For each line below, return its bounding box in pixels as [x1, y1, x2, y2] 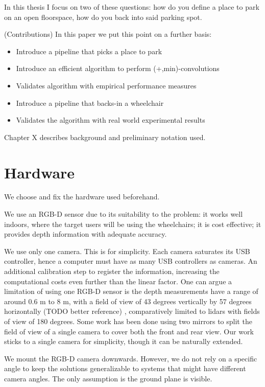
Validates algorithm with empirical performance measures [16, 80, 197, 90]
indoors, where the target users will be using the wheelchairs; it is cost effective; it [4, 218, 261, 229]
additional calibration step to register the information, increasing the [4, 266, 220, 277]
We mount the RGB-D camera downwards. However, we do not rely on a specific [4, 353, 257, 363]
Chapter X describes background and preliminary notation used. [4, 131, 206, 142]
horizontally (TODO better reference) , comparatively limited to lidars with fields [4, 306, 260, 316]
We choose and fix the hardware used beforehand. [4, 191, 160, 202]
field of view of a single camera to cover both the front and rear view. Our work [4, 326, 254, 336]
